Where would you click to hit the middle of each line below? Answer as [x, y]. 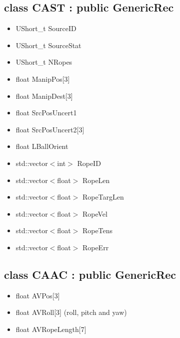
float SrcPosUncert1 [46, 113]
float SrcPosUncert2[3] [50, 129]
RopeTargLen [103, 197]
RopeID [89, 163]
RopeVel [95, 213]
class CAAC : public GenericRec [90, 274]
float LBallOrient [42, 146]
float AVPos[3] [38, 295]
